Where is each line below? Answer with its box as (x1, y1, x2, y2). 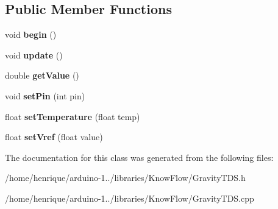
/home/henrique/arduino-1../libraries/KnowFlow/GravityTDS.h (5, 171, 246, 184)
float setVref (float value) (5, 130, 103, 143)
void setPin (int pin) (5, 89, 85, 102)
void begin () (5, 28, 57, 41)
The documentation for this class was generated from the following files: (5, 151, 274, 163)
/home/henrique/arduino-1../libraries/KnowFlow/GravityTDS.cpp (5, 191, 254, 204)
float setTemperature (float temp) (5, 110, 140, 122)
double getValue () (5, 69, 79, 82)
